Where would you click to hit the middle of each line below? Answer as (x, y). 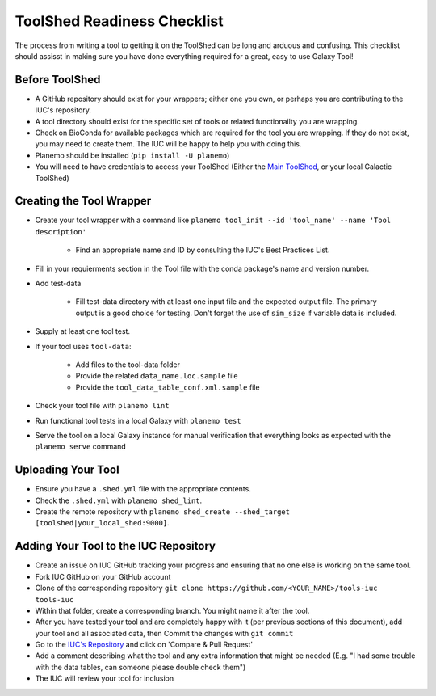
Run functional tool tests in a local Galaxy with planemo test (138, 420)
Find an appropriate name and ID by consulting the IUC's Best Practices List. (203, 250)
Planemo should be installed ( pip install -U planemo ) (132, 155)
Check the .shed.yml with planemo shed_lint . (119, 500)
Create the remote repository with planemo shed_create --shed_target (163, 512)
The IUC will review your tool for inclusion (104, 678)
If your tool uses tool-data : (83, 346)
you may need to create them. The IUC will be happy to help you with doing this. (168, 144)
